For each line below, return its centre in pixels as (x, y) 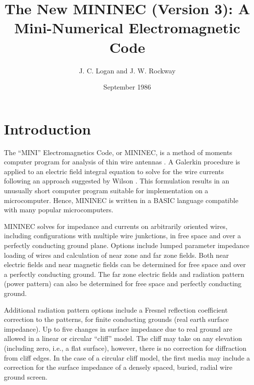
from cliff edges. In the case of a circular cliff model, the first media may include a (127, 357)
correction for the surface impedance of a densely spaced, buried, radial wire (118, 367)
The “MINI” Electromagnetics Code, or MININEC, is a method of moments (118, 152)
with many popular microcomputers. (59, 210)
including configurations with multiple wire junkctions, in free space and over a (123, 236)
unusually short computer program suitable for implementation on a (106, 190)
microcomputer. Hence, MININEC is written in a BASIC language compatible (121, 200)
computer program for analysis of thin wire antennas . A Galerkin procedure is (122, 162)
